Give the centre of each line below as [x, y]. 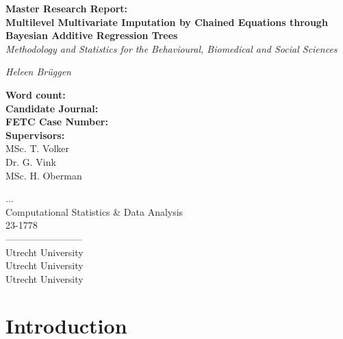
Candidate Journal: [52, 108]
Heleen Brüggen [38, 72]
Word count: [36, 94]
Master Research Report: [67, 8]
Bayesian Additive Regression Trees [92, 35]
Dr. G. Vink [31, 161]
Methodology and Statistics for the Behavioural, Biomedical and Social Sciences [171, 48]
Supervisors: [35, 135]
